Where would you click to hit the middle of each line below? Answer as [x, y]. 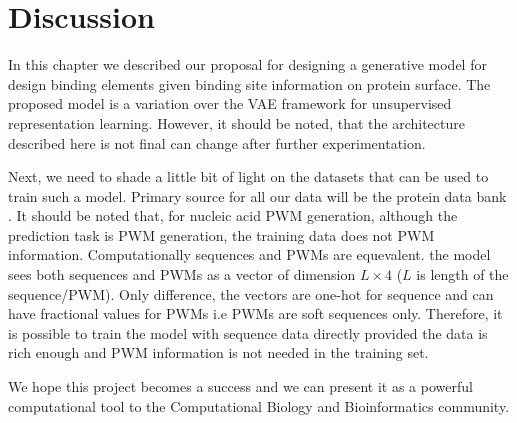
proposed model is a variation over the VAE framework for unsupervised [230, 103]
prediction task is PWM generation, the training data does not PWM [221, 234]
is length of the [462, 274]
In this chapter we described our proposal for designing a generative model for [247, 64]
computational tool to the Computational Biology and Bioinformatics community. [259, 405]
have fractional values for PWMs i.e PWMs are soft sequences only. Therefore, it [255, 313]
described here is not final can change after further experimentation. [217, 142]
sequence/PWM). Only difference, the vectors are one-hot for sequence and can [251, 293]
